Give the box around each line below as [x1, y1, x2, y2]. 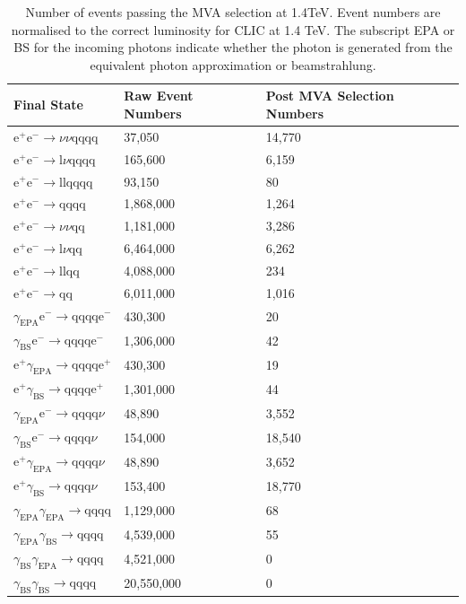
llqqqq [58, 176, 93, 189]
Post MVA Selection [265, 86, 394, 105]
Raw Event [124, 86, 194, 105]
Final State [13, 95, 83, 114]
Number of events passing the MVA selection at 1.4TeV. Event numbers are [25, 3, 441, 21]
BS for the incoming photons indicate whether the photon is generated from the [13, 38, 453, 57]
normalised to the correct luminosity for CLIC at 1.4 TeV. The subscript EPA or [11, 20, 455, 39]
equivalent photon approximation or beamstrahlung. [90, 55, 376, 74]
